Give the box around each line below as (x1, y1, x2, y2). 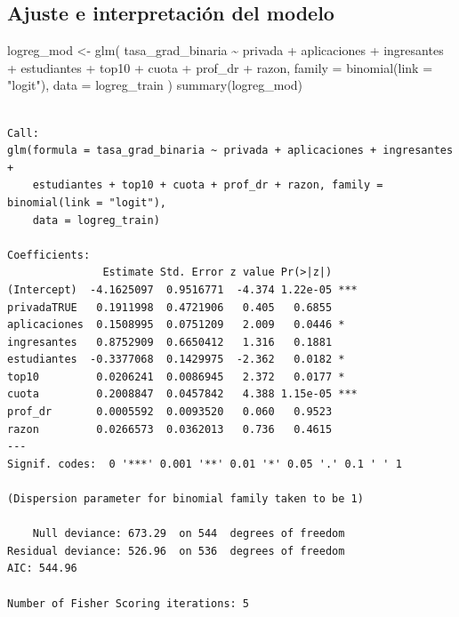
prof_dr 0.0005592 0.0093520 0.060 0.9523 (7, 405, 333, 419)
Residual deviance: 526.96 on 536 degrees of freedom (7, 544, 345, 557)
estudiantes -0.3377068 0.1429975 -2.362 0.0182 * (7, 353, 345, 366)
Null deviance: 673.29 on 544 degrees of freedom (32, 527, 345, 541)
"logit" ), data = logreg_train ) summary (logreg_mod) (7, 76, 303, 94)
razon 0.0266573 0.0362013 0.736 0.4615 (7, 422, 333, 436)
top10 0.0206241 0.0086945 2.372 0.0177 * (7, 370, 345, 383)
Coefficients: (7, 248, 91, 261)
